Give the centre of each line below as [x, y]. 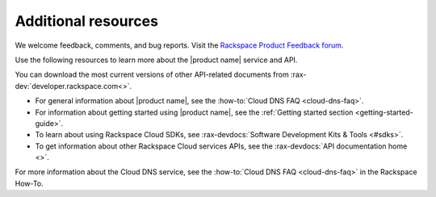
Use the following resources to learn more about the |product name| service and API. [156, 60]
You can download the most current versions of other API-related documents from [152, 75]
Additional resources [87, 21]
